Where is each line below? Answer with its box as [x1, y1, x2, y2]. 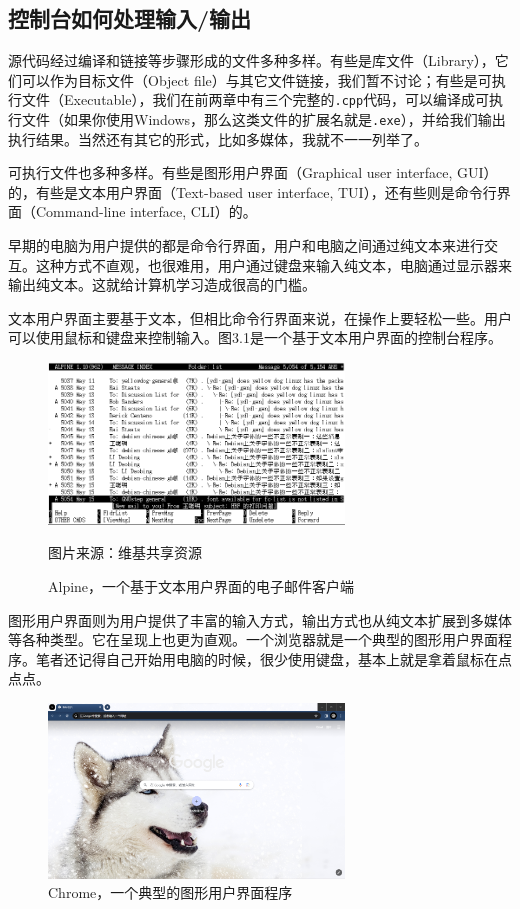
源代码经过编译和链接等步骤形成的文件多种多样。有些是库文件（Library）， [8, 50, 495, 71]
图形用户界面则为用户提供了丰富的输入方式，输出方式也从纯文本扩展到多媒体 [8, 609, 512, 630]
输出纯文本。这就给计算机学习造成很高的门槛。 [8, 274, 316, 295]
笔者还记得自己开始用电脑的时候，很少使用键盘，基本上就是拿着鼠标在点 [35, 648, 512, 669]
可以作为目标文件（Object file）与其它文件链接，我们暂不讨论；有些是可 [21, 69, 492, 90]
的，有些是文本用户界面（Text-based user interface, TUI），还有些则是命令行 [8, 181, 497, 202]
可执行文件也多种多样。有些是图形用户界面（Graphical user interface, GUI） [8, 162, 498, 183]
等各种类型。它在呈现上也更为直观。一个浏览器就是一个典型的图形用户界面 [8, 629, 498, 650]
